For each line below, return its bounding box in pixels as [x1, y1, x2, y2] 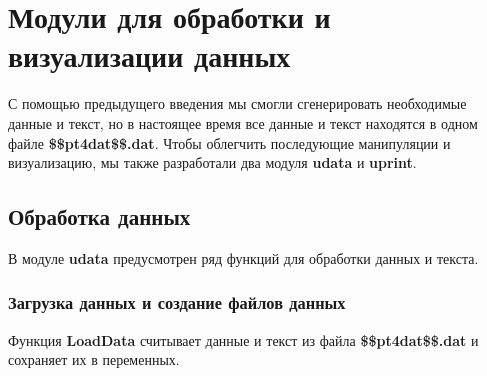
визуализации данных [8, 35, 291, 76]
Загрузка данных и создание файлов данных [8, 290, 346, 315]
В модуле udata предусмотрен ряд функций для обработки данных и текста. [8, 247, 479, 268]
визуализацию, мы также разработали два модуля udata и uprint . [8, 152, 417, 173]
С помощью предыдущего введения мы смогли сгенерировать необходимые [8, 93, 467, 114]
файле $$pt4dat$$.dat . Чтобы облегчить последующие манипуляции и [8, 132, 451, 153]
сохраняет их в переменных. [8, 349, 180, 370]
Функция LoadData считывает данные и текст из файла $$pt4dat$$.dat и [8, 329, 479, 350]
